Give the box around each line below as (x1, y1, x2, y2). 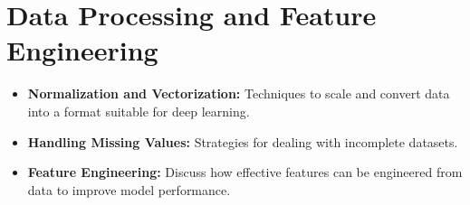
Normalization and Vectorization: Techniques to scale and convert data (27, 84, 450, 103)
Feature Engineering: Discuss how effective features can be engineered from (27, 163, 463, 182)
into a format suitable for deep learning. (27, 101, 250, 120)
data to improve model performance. (27, 180, 231, 199)
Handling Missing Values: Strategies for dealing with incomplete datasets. (27, 132, 458, 151)
